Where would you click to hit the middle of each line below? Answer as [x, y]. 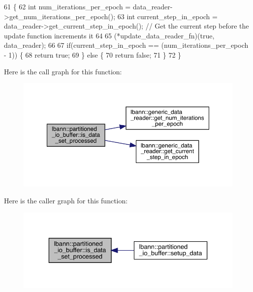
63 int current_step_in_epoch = [167, 16]
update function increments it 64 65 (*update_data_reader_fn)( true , [109, 35]
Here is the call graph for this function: [63, 71]
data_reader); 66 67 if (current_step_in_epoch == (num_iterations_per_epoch [126, 45]
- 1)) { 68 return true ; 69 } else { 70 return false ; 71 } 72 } [93, 54]
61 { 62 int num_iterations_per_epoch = [67, 6]
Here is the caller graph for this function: [66, 201]
